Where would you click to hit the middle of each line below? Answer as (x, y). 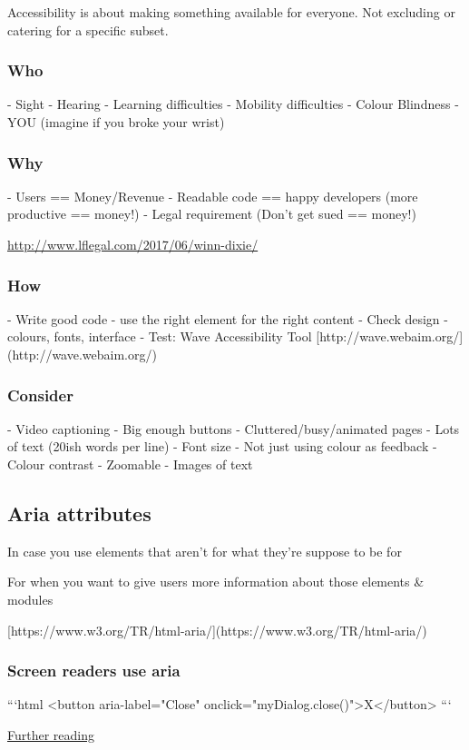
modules (30, 599)
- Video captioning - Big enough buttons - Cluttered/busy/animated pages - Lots (234, 428)
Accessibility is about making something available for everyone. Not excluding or (231, 12)
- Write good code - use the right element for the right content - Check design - (228, 318)
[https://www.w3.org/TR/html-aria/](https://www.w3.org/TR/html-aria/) (217, 630)
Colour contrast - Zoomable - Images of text (130, 464)
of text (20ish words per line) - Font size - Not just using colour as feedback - (222, 446)
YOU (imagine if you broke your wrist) (116, 122)
